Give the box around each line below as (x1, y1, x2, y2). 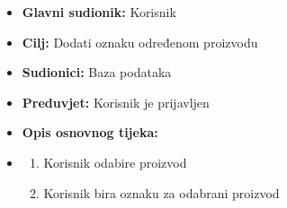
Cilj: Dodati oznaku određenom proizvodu (22, 32, 258, 51)
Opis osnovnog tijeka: (22, 123, 158, 142)
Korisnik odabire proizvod (43, 152, 187, 171)
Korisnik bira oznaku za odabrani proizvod (43, 183, 280, 202)
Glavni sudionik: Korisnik (22, 3, 176, 21)
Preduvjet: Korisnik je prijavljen (22, 92, 210, 111)
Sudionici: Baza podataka (22, 63, 172, 82)
